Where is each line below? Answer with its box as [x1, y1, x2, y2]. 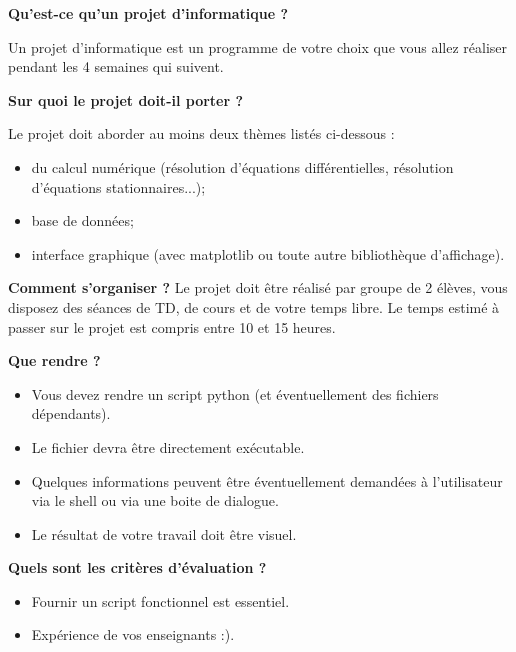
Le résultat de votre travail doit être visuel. [31, 523, 297, 544]
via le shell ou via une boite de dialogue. [31, 490, 279, 511]
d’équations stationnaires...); [31, 176, 206, 197]
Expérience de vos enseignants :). [31, 624, 235, 645]
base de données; [31, 210, 134, 231]
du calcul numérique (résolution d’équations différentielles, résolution [31, 156, 454, 177]
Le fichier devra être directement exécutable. [31, 436, 305, 457]
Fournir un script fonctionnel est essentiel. [31, 590, 290, 611]
